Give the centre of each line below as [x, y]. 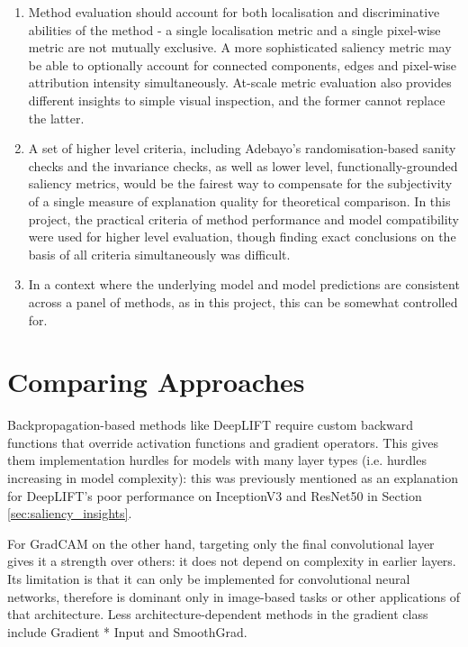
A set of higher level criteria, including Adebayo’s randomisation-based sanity [242, 148]
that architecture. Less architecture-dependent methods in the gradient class [218, 614]
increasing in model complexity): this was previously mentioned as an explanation [233, 478]
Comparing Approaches [156, 382]
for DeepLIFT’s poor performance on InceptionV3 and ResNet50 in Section [215, 495]
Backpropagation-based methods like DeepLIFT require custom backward [211, 425]
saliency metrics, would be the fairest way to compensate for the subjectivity [240, 183]
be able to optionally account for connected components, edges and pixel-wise [242, 64]
